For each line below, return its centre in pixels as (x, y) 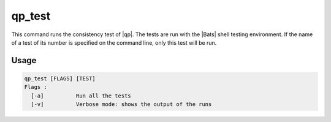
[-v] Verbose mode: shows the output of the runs (121, 105)
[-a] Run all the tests (81, 96)
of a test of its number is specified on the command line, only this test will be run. (114, 42)
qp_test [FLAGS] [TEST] (60, 78)
